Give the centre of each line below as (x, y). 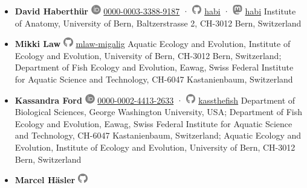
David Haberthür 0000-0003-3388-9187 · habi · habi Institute (155, 11)
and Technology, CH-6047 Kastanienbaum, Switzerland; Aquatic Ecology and (158, 135)
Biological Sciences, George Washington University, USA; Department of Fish (158, 112)
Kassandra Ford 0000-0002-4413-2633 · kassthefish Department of (155, 100)
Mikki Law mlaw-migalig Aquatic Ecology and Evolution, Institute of (153, 44)
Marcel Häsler (45, 180)
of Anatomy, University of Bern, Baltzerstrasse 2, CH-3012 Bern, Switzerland (158, 23)
